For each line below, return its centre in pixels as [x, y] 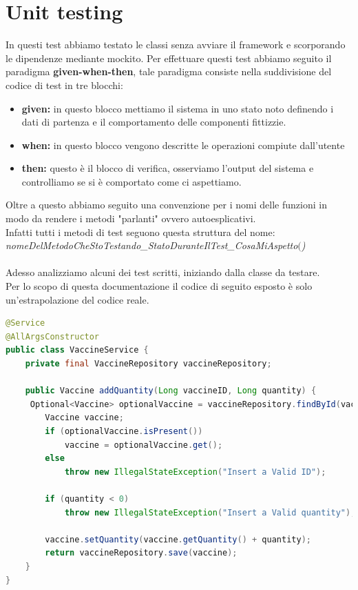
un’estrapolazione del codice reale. [77, 299]
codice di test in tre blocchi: [64, 85]
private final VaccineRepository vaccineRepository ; [148, 364]
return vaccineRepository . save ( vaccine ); [141, 553]
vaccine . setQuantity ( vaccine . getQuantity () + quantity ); [178, 539]
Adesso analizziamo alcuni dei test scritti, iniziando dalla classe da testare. [163, 272]
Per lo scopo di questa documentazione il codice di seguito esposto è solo [159, 286]
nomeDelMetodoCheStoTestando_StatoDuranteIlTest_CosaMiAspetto [152, 245]
